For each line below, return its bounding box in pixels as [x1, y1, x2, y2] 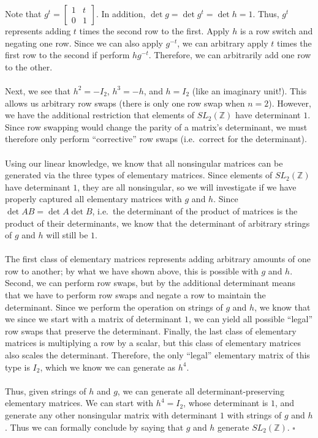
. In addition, [96, 7, 146, 20]
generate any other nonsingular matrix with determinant [5, 409, 218, 421]
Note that [5, 7, 42, 20]
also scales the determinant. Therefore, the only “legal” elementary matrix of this [5, 349, 310, 361]
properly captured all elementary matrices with [5, 192, 182, 205]
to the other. [5, 60, 53, 73]
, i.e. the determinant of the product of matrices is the [92, 204, 298, 217]
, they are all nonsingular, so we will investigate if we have [77, 180, 297, 193]
